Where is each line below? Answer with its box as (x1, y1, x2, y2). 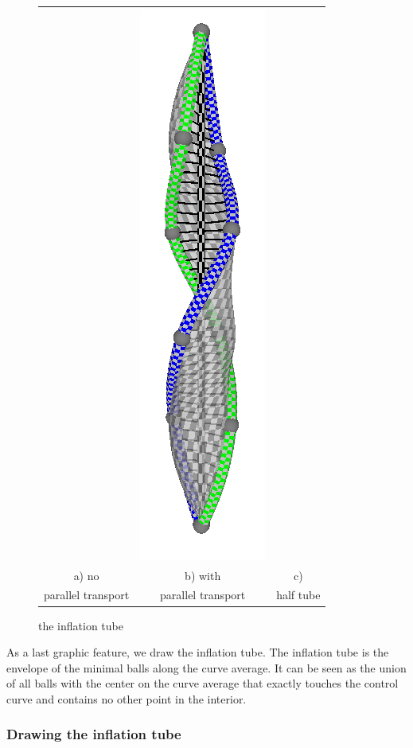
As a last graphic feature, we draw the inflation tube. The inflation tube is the (6, 644, 389, 660)
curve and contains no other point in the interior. (6, 690, 247, 707)
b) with (185, 567, 221, 583)
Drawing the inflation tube (6, 724, 181, 744)
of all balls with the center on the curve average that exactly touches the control (6, 675, 399, 692)
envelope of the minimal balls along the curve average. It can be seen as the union (6, 659, 407, 676)
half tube (276, 586, 321, 603)
